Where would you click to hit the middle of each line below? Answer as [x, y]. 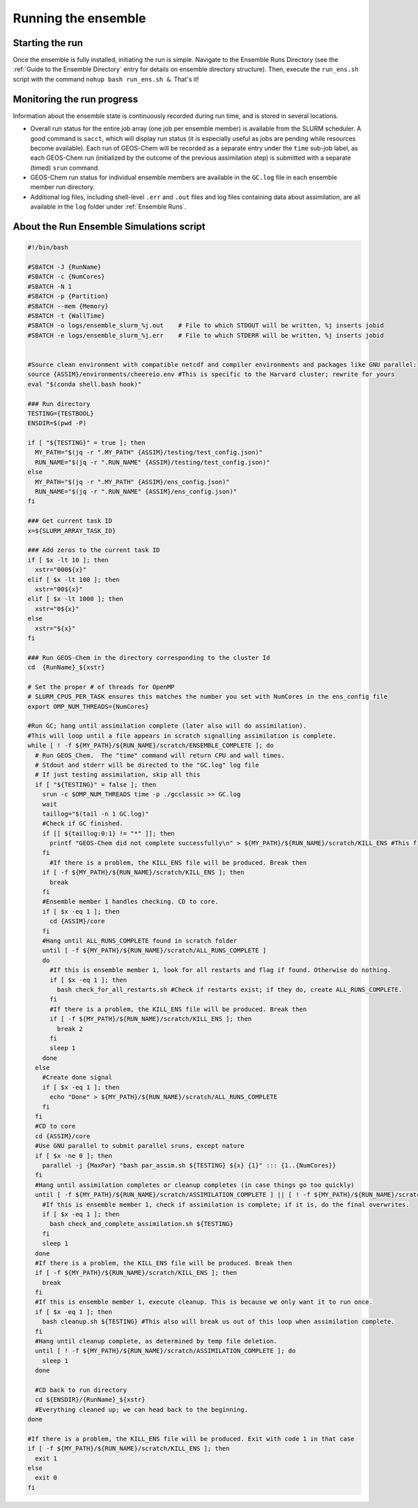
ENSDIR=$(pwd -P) [57, 423]
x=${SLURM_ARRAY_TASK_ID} [72, 531]
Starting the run [48, 43]
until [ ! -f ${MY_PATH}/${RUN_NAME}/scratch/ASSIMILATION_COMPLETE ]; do [165, 1351]
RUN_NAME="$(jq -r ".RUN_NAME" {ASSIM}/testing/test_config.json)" [153, 462]
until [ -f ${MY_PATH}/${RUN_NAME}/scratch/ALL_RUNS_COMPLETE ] [154, 950]
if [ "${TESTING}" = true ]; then [86, 443]
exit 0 [46, 1478]
